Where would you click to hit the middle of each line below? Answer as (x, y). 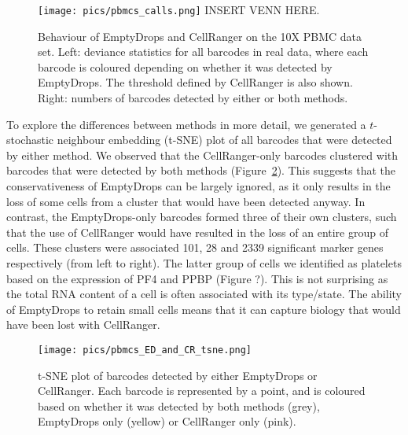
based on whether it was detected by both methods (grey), (179, 406)
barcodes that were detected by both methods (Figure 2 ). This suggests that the (201, 170)
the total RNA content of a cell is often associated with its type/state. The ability (204, 294)
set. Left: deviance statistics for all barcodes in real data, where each (203, 52)
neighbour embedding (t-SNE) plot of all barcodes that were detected (224, 140)
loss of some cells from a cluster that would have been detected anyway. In (186, 201)
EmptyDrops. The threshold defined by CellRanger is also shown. (195, 82)
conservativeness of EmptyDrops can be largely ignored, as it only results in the (198, 186)
